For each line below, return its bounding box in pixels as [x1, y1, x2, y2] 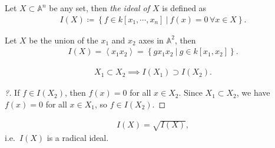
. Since [178, 86, 203, 99]
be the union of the [29, 33, 98, 46]
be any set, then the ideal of [49, 2, 150, 14]
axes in [138, 33, 164, 46]
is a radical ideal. [47, 132, 109, 144]
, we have [236, 86, 270, 99]
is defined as [162, 2, 207, 14]
